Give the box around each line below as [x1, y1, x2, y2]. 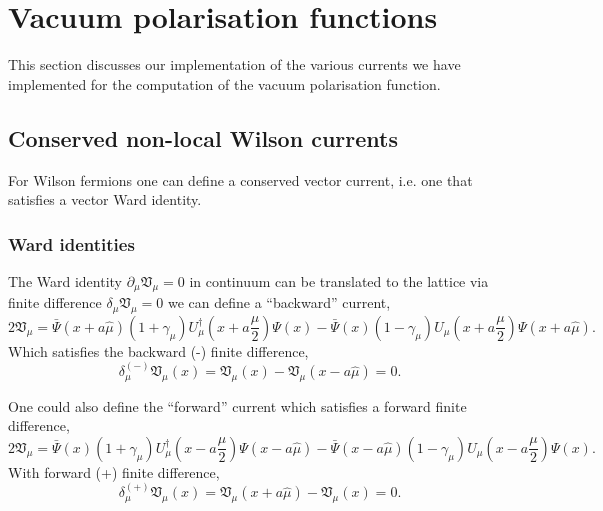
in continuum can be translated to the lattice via [189, 270, 489, 291]
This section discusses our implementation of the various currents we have [8, 54, 461, 75]
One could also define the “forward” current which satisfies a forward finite [8, 395, 467, 416]
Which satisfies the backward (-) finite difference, [8, 340, 309, 361]
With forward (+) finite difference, [8, 461, 220, 482]
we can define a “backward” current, [168, 292, 391, 313]
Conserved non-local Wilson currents [8, 122, 398, 153]
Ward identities [8, 231, 135, 256]
